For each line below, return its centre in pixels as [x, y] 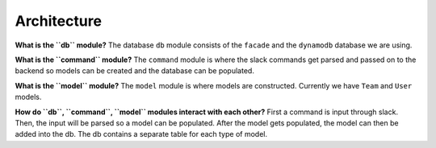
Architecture [59, 21]
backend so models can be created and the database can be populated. [134, 71]
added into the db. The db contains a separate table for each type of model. [141, 134]
